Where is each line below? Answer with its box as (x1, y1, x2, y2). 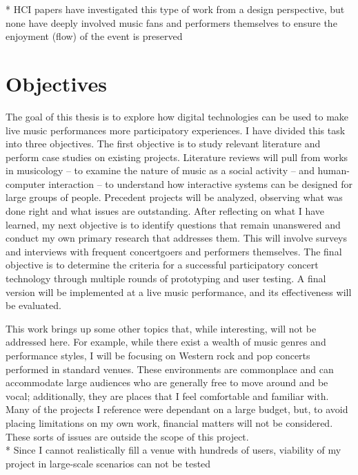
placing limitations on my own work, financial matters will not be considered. (6, 415, 333, 430)
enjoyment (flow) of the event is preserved (6, 29, 183, 43)
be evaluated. (6, 298, 61, 313)
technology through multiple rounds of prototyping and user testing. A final (6, 271, 326, 286)
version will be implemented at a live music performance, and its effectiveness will (6, 284, 352, 299)
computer (6, 176, 46, 191)
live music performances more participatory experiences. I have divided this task (6, 123, 346, 137)
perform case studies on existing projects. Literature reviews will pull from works (6, 149, 348, 164)
